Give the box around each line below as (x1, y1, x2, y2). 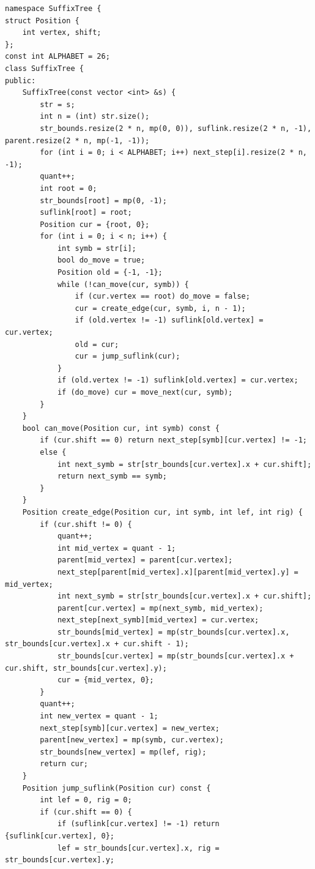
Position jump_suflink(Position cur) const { (22, 783, 211, 793)
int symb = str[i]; (57, 244, 136, 253)
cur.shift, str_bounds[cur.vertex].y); (5, 663, 167, 673)
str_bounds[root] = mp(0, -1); (40, 196, 167, 205)
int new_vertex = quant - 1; (40, 712, 158, 721)
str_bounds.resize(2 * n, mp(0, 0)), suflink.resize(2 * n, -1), (40, 124, 312, 133)
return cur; (40, 759, 89, 769)
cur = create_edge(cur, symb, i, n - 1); (75, 304, 246, 313)
